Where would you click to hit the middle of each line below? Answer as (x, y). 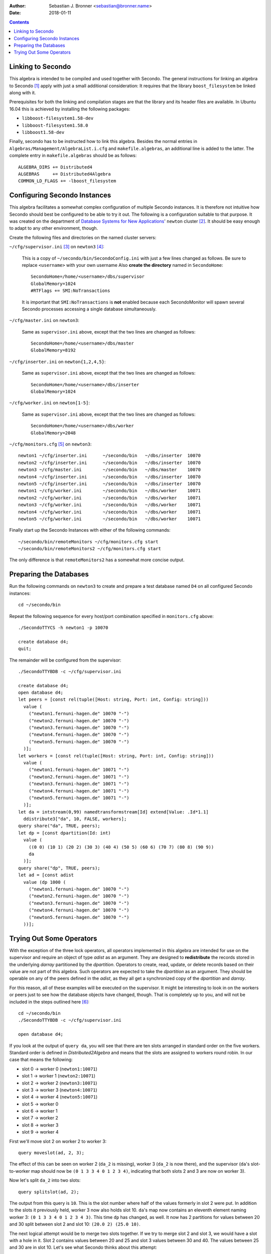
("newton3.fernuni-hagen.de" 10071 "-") (79, 784)
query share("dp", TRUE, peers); (59, 868)
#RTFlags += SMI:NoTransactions (71, 291)
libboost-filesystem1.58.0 (55, 125)
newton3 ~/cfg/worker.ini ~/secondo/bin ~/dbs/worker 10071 (109, 505)
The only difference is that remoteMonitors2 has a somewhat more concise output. (97, 560)
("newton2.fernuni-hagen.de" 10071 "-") (79, 777)
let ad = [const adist (46, 875)
